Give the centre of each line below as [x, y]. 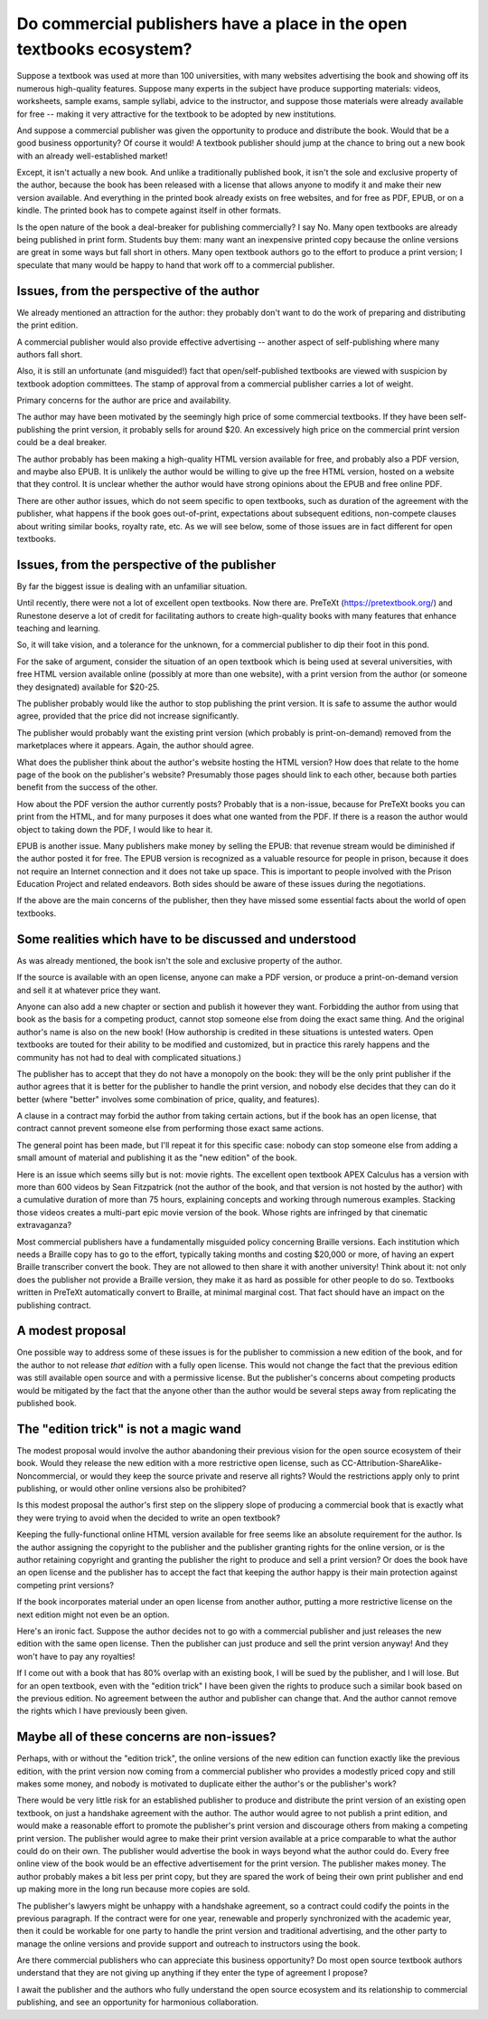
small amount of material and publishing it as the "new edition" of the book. [157, 1157]
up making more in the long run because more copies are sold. [133, 1889]
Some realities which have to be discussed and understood [187, 939]
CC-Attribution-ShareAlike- [392, 1463]
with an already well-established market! [92, 156]
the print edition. [47, 325]
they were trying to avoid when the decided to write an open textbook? [148, 1518]
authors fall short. [50, 354]
